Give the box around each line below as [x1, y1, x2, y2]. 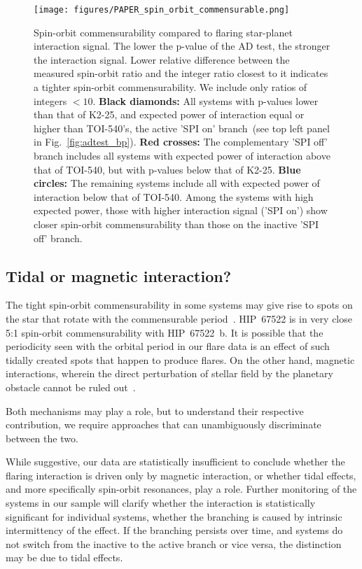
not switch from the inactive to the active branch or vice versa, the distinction [6, 536, 342, 551]
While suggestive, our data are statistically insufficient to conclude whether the [6, 454, 345, 469]
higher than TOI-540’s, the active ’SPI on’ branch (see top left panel [34, 120, 330, 135]
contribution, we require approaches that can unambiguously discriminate [6, 417, 321, 432]
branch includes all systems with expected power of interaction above [34, 148, 330, 162]
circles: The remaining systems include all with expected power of [34, 176, 320, 190]
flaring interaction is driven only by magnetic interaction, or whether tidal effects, [6, 468, 356, 482]
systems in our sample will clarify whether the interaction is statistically [6, 496, 316, 510]
